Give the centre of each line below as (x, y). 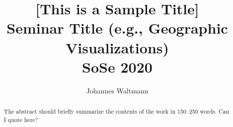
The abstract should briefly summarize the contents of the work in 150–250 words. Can (116, 111)
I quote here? (21, 119)
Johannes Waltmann (117, 90)
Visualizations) (117, 47)
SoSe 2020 (117, 66)
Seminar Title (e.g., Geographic (117, 28)
